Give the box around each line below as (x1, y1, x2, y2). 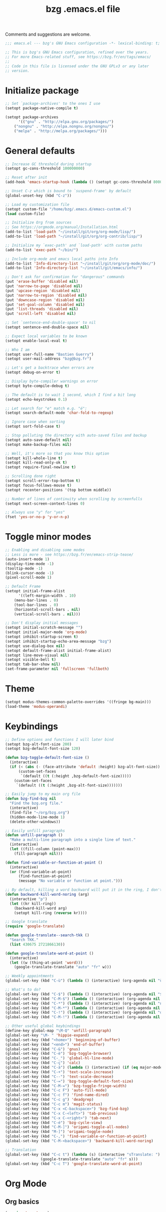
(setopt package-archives (5, 115, 58, 120)
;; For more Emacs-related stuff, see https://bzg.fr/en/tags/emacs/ (5, 54, 152, 59)
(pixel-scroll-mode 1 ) (5, 575, 52, 580)
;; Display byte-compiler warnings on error (5, 379, 98, 384)
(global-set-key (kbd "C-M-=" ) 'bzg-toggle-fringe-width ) (5, 1083, 127, 1088)
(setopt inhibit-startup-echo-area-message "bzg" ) (5, 639, 112, 644)
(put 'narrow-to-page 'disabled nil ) (5, 284, 83, 289)
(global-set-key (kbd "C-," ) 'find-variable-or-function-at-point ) (5, 1134, 147, 1139)
